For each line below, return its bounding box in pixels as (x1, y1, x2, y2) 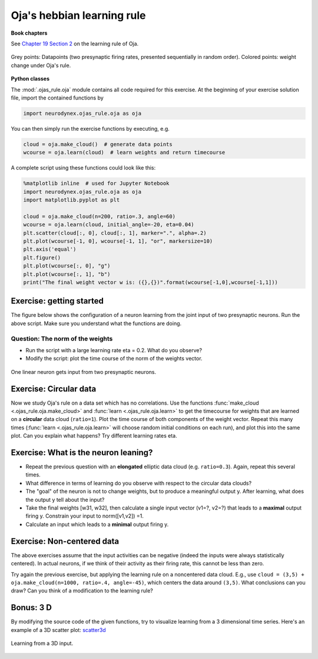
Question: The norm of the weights (11, 335, 113, 343)
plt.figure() (23, 254, 61, 261)
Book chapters (11, 29, 48, 37)
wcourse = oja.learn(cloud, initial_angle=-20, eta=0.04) (23, 221, 194, 228)
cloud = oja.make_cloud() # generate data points (23, 141, 173, 147)
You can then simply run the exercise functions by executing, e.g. (11, 125, 170, 132)
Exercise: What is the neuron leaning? (11, 448, 153, 458)
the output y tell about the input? (25, 496, 105, 503)
